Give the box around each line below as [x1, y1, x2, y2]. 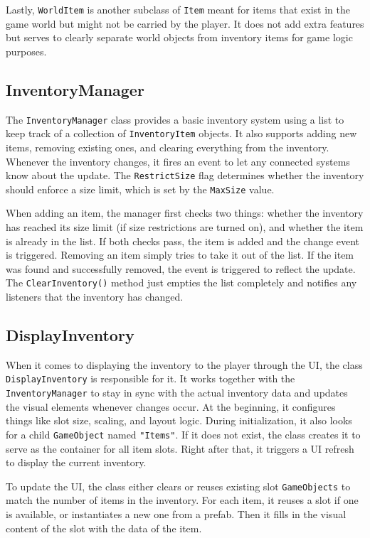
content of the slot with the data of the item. [6, 520, 202, 535]
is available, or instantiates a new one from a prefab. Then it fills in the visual [6, 507, 347, 522]
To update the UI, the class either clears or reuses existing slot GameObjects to [6, 478, 351, 493]
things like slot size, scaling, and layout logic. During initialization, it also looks [6, 413, 352, 428]
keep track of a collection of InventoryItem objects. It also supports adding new [6, 126, 357, 141]
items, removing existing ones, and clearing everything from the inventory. [6, 139, 329, 154]
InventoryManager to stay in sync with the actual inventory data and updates [6, 385, 348, 400]
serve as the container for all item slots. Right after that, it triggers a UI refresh [6, 441, 354, 456]
